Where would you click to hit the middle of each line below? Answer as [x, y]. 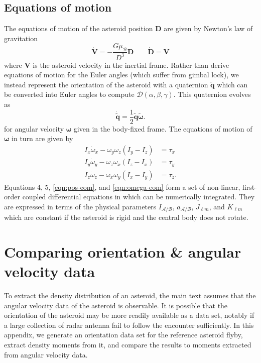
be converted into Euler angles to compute [69, 94]
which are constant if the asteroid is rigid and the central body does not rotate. [126, 217]
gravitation [21, 38]
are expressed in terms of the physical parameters [80, 206]
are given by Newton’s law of [208, 28]
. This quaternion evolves [212, 94]
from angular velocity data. [46, 354]
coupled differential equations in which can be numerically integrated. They [139, 197]
